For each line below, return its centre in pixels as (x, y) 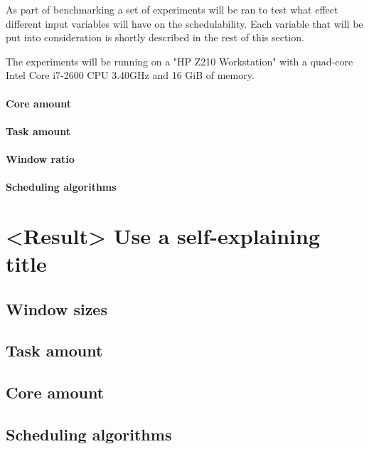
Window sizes (57, 308)
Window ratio (40, 158)
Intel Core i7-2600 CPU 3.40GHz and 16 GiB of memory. (130, 75)
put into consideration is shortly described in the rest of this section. (155, 37)
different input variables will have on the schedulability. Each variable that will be (184, 23)
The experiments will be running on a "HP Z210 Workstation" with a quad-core (180, 61)
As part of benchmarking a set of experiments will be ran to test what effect (172, 9)
